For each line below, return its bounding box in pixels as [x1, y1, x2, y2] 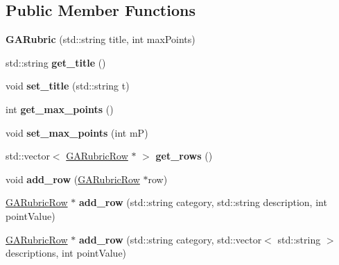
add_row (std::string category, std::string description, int [78, 195, 327, 210]
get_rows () [155, 148, 213, 163]
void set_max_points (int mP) [6, 125, 148, 139]
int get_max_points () [6, 101, 114, 116]
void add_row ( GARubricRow [6, 171, 140, 186]
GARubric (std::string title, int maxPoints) [6, 32, 195, 46]
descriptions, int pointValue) [6, 246, 127, 260]
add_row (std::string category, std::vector [78, 232, 262, 246]
